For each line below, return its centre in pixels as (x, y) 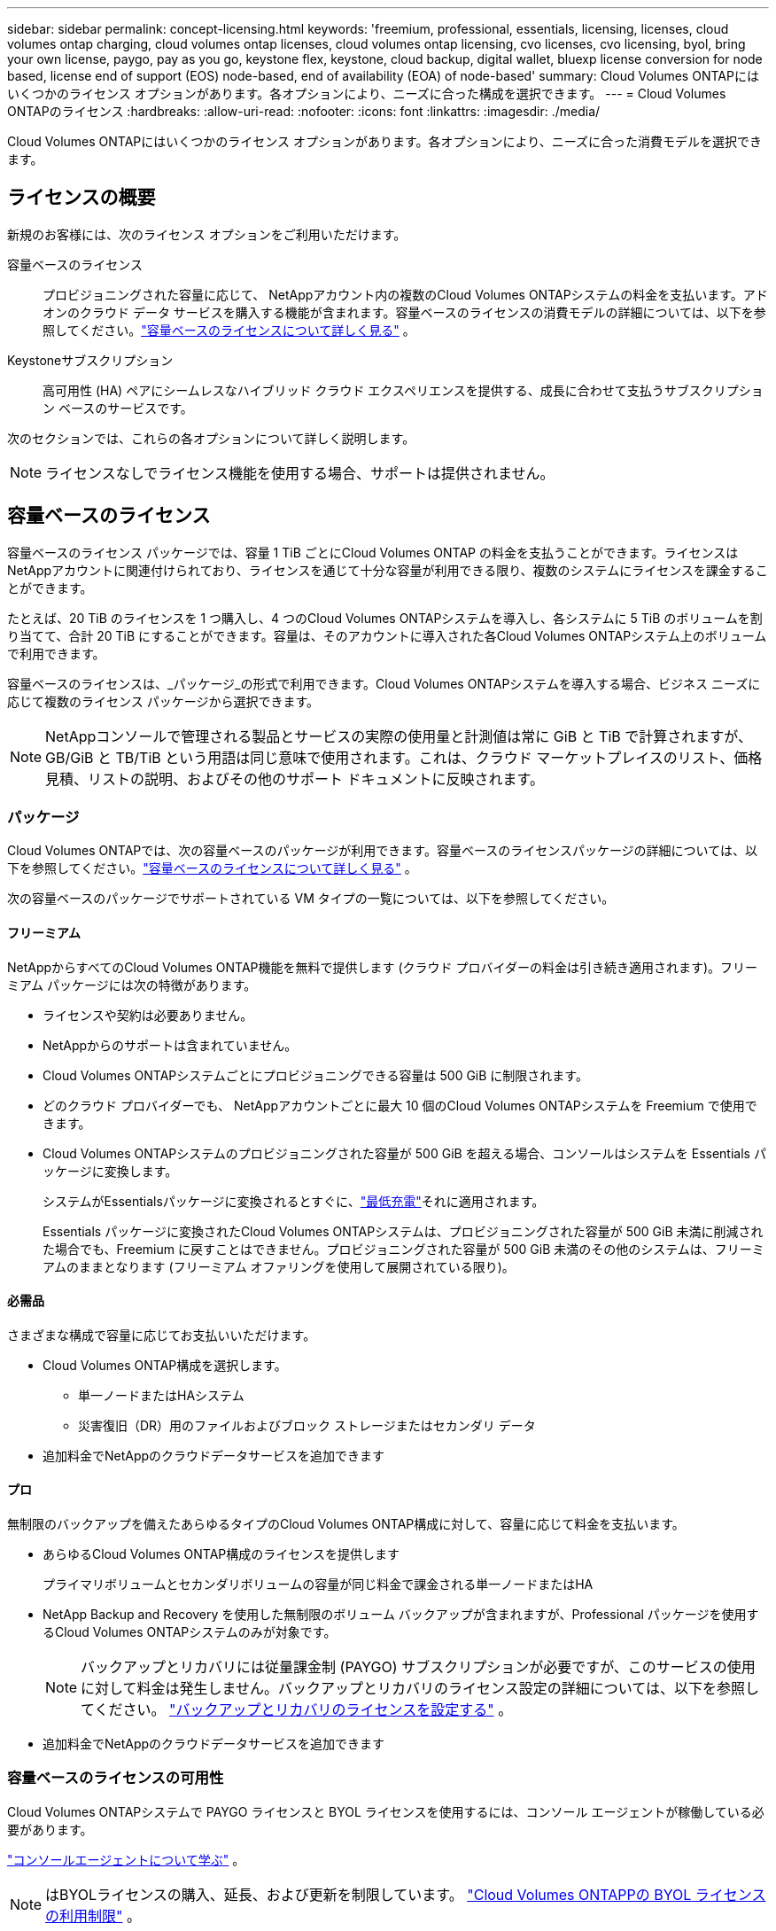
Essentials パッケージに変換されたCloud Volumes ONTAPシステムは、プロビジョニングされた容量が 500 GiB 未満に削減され (403, 1231)
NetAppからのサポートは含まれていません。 (170, 1045)
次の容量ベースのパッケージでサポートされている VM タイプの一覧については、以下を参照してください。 (311, 899)
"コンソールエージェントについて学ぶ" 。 (126, 1859)
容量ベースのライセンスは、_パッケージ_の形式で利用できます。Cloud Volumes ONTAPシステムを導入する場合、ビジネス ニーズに (384, 683)
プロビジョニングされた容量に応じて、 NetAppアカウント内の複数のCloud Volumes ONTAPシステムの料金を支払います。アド (405, 294)
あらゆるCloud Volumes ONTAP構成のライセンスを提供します (221, 1554)
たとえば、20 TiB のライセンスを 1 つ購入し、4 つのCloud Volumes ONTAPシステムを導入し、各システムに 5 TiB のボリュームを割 (385, 618)
